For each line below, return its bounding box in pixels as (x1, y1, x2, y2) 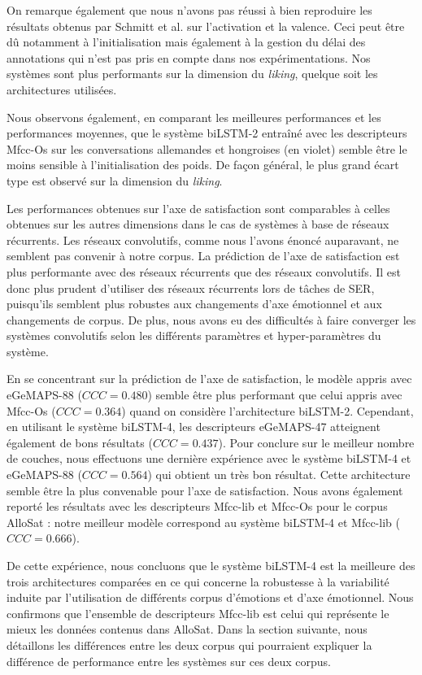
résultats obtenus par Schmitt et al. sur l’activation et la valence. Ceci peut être (7, 17, 405, 34)
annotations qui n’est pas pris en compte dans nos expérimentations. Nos (7, 49, 371, 66)
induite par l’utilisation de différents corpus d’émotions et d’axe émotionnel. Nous (7, 589, 414, 606)
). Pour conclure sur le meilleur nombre (218, 433, 415, 451)
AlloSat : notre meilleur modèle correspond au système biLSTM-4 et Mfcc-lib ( (7, 513, 400, 530)
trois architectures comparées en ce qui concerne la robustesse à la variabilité (7, 573, 389, 590)
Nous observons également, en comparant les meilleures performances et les (7, 108, 381, 125)
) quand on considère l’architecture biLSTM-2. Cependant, (121, 402, 414, 419)
